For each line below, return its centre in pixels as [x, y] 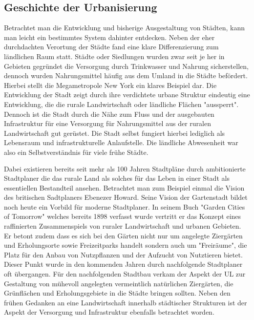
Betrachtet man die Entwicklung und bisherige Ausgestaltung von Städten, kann [125, 28]
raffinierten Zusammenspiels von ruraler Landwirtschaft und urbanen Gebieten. [123, 226]
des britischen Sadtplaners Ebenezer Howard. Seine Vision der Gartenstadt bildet [126, 197]
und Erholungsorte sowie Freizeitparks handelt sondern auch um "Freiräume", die [126, 245]
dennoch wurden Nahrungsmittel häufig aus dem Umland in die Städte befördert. [126, 75]
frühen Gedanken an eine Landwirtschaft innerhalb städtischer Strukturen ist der [126, 302]
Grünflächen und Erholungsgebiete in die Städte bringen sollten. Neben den [117, 293]
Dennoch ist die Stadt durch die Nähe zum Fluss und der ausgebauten [109, 114]
